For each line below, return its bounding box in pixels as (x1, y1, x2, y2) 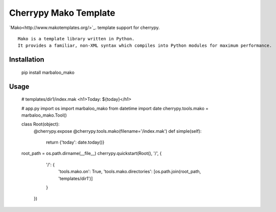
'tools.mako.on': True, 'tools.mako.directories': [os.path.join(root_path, (58, 169, 201, 175)
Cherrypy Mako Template (9, 7, 116, 18)
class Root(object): (21, 121, 60, 127)
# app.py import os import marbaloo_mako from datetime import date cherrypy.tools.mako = (21, 105, 209, 111)
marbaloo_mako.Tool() (21, 112, 67, 118)
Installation (9, 56, 44, 64)
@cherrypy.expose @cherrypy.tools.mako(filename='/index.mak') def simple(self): (33, 128, 202, 134)
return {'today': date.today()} (46, 139, 105, 145)
